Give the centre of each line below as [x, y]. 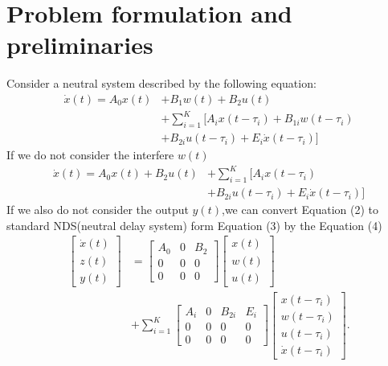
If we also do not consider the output [98, 210]
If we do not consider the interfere [90, 155]
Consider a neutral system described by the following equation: [161, 83]
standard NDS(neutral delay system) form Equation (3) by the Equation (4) [194, 225]
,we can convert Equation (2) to [300, 210]
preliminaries [80, 45]
